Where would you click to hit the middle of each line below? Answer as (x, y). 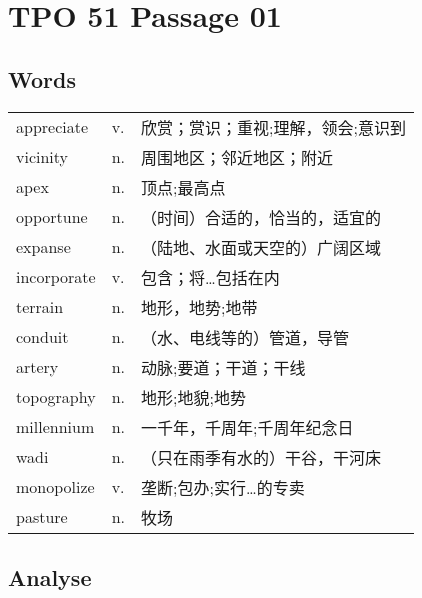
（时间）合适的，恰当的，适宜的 (261, 217)
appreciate (52, 127)
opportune (52, 217)
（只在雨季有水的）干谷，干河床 (261, 457)
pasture (42, 517)
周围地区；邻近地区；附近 (237, 157)
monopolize (55, 487)
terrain (40, 307)
